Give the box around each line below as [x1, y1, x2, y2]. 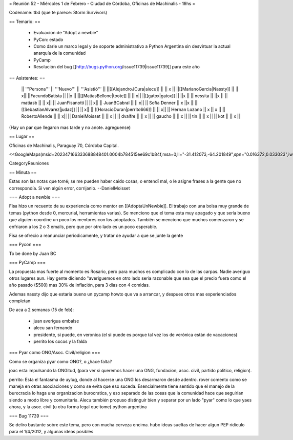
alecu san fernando [33, 325, 73, 331]
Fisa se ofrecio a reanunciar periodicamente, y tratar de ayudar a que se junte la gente [9, 232, 183, 238]
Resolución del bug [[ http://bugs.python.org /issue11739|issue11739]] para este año [33, 64, 200, 70]
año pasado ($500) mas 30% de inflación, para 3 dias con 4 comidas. [9, 282, 150, 288]
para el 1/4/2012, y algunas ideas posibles [9, 429, 94, 435]
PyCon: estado [33, 37, 63, 42]
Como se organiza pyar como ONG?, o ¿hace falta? [9, 358, 112, 364]
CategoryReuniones [9, 160, 49, 166]
